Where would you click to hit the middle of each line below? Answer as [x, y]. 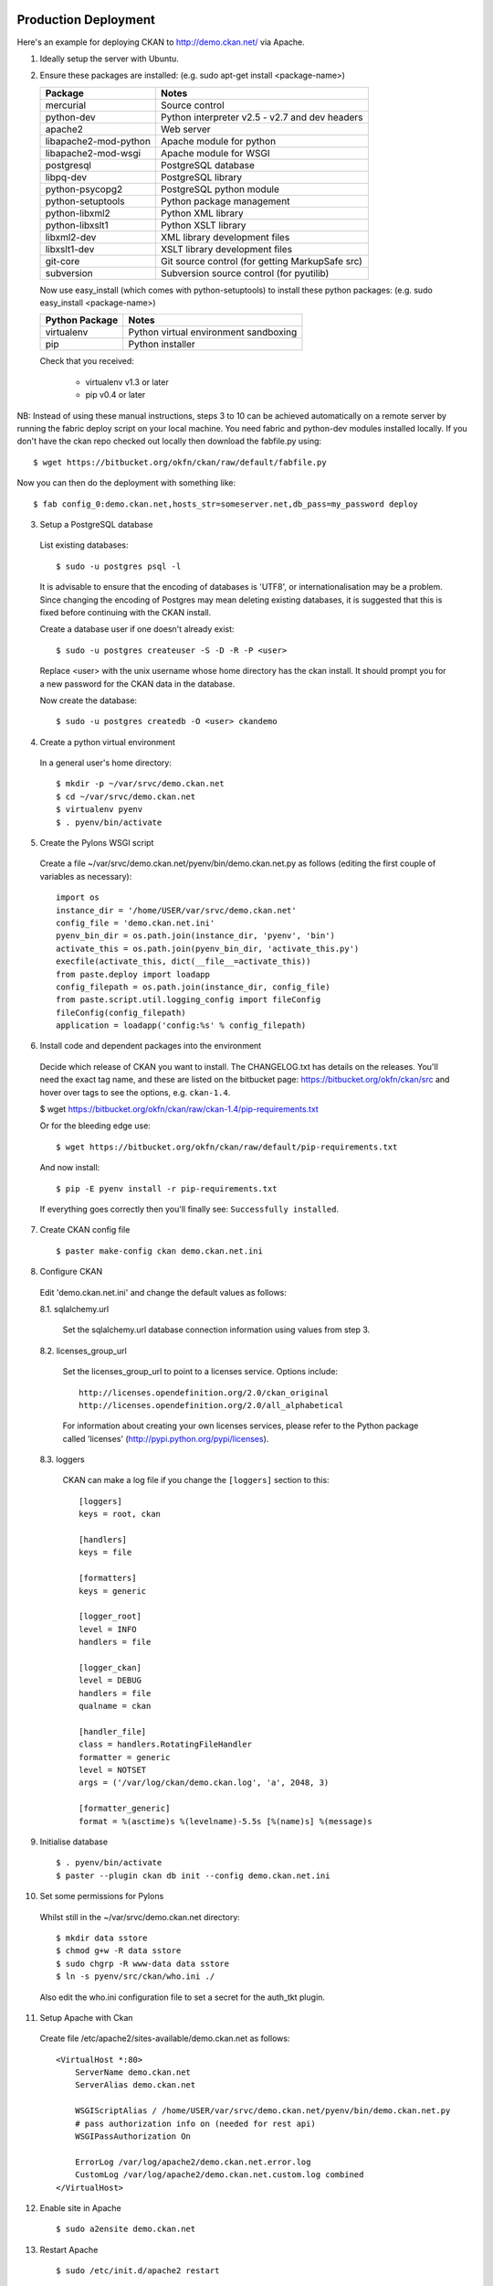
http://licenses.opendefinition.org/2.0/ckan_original [204, 1393]
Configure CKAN [71, 1272]
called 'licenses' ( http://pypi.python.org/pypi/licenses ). [166, 1438]
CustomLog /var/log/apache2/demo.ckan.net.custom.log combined [219, 2175]
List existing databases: [84, 545]
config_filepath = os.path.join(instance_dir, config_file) [193, 987]
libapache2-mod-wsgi [93, 153]
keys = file [105, 1553]
